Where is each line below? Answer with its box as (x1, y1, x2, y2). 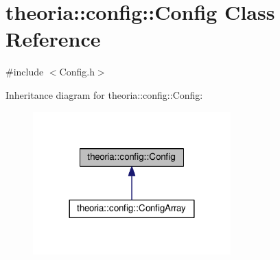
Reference (5, 25, 101, 53)
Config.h (59, 64, 95, 79)
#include (5, 64, 44, 79)
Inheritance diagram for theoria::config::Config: (5, 87, 203, 102)
